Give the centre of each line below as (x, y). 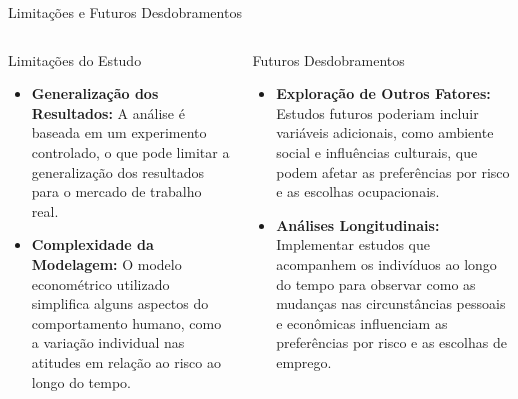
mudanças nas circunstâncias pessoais (391, 303)
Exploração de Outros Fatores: (383, 93)
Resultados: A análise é (108, 112)
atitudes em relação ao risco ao (126, 361)
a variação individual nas (108, 342)
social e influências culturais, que (377, 151)
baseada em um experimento (119, 132)
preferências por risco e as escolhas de (391, 342)
